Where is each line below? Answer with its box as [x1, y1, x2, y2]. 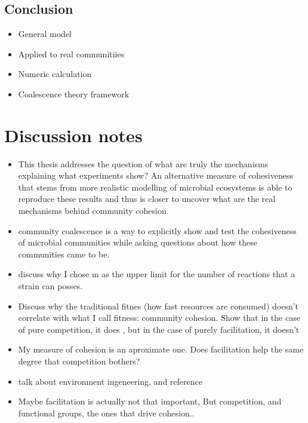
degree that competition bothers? [18, 355, 140, 367]
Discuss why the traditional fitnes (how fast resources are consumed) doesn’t [18, 299, 299, 312]
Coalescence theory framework [18, 87, 130, 100]
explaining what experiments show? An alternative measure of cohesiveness [18, 169, 294, 182]
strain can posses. [18, 280, 83, 292]
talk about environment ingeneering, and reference [18, 375, 202, 387]
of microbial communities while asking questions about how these [18, 236, 257, 249]
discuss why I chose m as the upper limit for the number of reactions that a [18, 268, 295, 280]
